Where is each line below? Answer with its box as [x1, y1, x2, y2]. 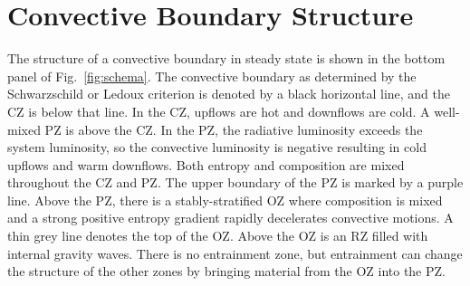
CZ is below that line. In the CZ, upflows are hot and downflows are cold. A [7, 101, 430, 120]
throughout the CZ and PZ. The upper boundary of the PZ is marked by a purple [7, 173, 464, 192]
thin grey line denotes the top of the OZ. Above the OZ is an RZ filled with [7, 226, 428, 245]
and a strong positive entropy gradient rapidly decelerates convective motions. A [7, 208, 454, 227]
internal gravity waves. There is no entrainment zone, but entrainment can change [7, 243, 463, 262]
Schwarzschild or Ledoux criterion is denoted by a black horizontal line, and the [7, 84, 451, 103]
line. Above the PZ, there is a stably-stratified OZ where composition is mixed [7, 190, 443, 209]
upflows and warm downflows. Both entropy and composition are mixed [7, 155, 405, 174]
